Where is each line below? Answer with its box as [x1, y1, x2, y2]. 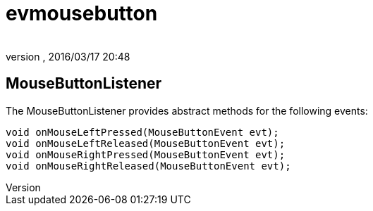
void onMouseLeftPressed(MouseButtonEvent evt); [6, 126, 279, 138]
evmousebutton [6, 1, 158, 25]
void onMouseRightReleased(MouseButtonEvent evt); [6, 160, 291, 172]
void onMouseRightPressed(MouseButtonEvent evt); [6, 148, 286, 160]
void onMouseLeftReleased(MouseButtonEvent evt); [6, 137, 286, 149]
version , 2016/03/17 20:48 [6, 50, 130, 63]
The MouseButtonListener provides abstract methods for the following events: [6, 104, 368, 117]
